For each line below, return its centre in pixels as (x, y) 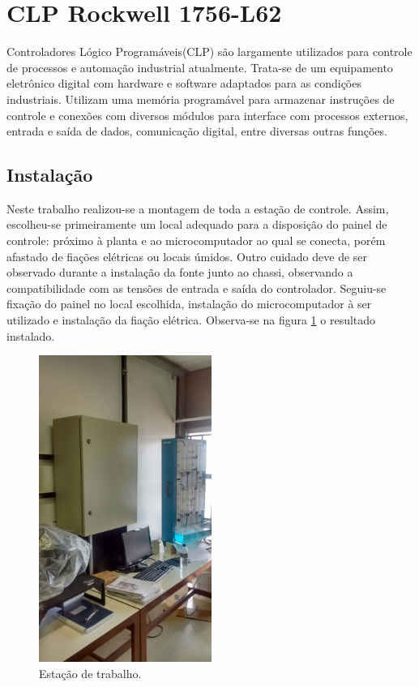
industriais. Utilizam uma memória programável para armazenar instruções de (201, 99)
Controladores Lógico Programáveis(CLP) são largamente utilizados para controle (209, 52)
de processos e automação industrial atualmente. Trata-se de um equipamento (200, 67)
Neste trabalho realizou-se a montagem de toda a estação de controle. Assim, (198, 208)
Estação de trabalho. (90, 673)
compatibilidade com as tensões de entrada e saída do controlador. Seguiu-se (197, 288)
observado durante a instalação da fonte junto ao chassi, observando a (180, 272)
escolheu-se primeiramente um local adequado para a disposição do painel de (197, 224)
